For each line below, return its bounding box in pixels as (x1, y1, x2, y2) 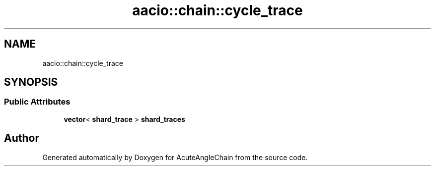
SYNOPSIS (4, 76, 58, 89)
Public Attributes (4, 97, 71, 107)
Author (4, 132, 39, 145)
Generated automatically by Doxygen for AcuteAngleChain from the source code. (42, 153, 308, 162)
